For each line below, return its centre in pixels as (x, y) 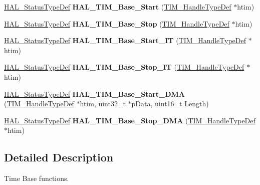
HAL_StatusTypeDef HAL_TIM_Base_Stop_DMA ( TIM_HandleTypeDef (130, 120)
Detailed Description (59, 157)
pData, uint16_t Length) (170, 104)
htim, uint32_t (103, 104)
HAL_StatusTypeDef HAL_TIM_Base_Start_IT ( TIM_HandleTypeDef (125, 40)
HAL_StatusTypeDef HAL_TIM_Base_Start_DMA (95, 94)
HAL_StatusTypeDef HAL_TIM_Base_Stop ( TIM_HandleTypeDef (117, 23)
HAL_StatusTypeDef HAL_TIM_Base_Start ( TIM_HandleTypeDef (118, 7)
